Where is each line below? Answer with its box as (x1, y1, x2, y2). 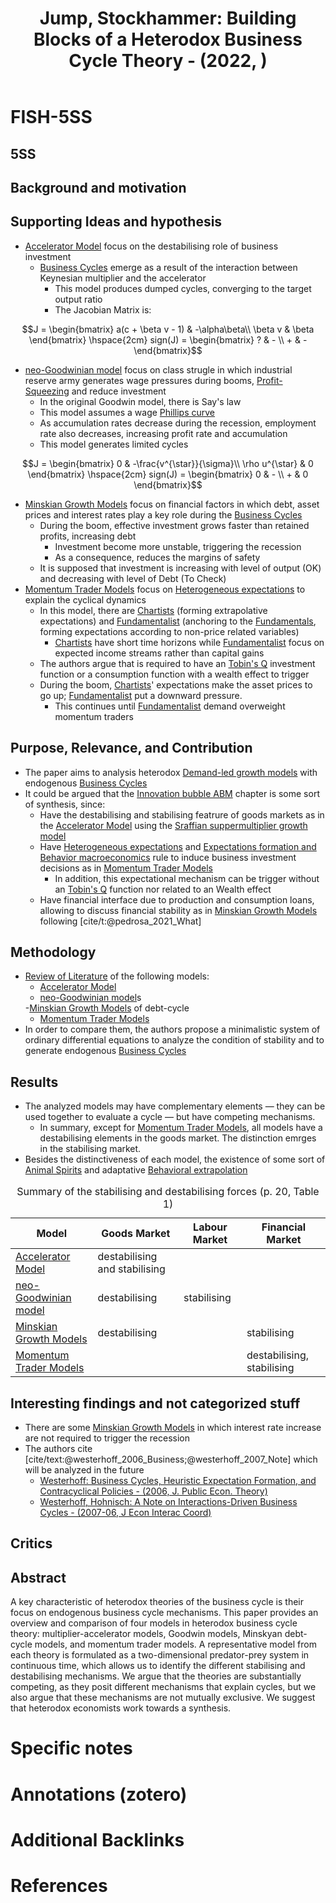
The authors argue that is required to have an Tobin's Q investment (39, 657, 316, 669)
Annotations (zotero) (10, 1783, 188, 1806)
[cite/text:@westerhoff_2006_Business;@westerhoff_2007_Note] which (24, 1453, 318, 1466)
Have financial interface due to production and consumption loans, (39, 893, 315, 906)
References (10, 1874, 108, 1897)
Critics (10, 1535, 53, 1552)
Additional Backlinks (10, 1828, 185, 1851)
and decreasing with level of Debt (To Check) (39, 572, 227, 584)
